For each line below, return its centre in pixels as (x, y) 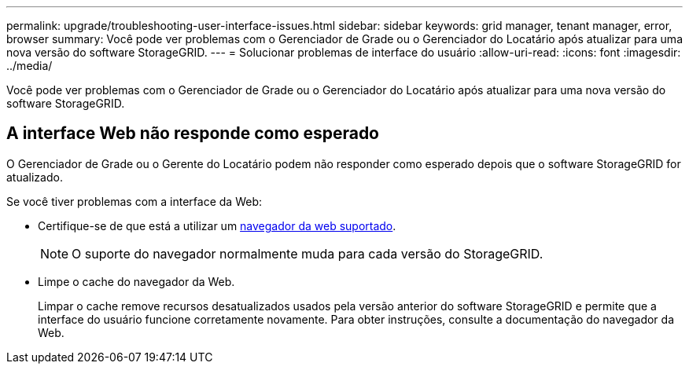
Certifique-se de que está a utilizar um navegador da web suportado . (217, 225)
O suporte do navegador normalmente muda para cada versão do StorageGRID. (308, 253)
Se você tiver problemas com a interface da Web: (134, 201)
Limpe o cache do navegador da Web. (136, 281)
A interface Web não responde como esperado (193, 134)
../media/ (29, 66)
